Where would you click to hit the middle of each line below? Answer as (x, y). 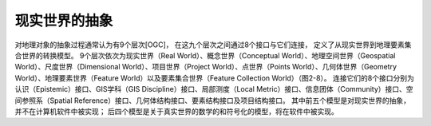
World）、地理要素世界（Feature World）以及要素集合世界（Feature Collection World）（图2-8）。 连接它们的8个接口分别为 (214, 78)
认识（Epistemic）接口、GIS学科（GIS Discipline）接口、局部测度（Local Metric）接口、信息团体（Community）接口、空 (214, 89)
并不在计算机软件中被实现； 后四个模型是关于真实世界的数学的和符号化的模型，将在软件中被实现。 (176, 111)
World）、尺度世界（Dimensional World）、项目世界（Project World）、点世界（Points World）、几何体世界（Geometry (206, 67)
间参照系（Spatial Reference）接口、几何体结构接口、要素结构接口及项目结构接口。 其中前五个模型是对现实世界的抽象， (213, 100)
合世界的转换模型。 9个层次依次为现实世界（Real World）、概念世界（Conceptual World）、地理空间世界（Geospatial (205, 55)
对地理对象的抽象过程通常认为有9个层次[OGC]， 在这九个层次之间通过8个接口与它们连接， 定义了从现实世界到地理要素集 (213, 45)
